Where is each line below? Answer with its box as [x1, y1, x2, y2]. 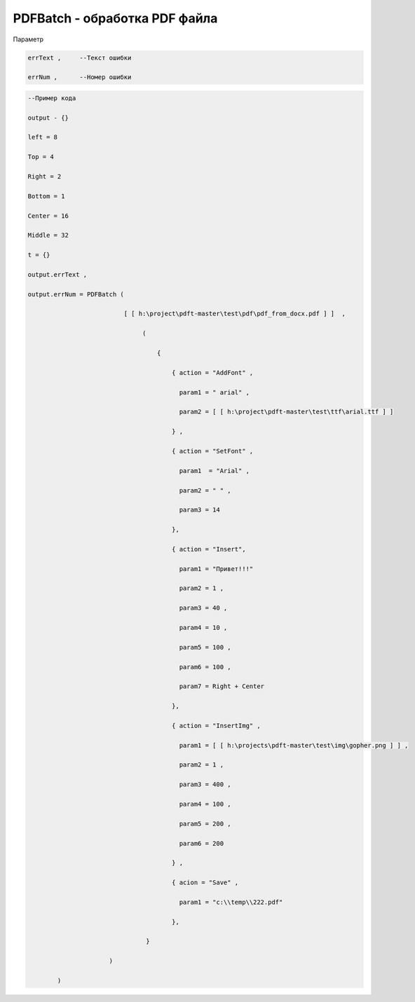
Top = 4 [27, 153, 54, 161]
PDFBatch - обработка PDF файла [13, 11, 218, 26]
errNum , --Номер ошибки [27, 74, 132, 81]
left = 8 [27, 133, 58, 142]
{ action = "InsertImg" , [172, 722, 261, 729]
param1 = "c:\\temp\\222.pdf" [179, 898, 283, 906]
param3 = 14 [179, 506, 220, 514]
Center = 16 [27, 212, 69, 220]
